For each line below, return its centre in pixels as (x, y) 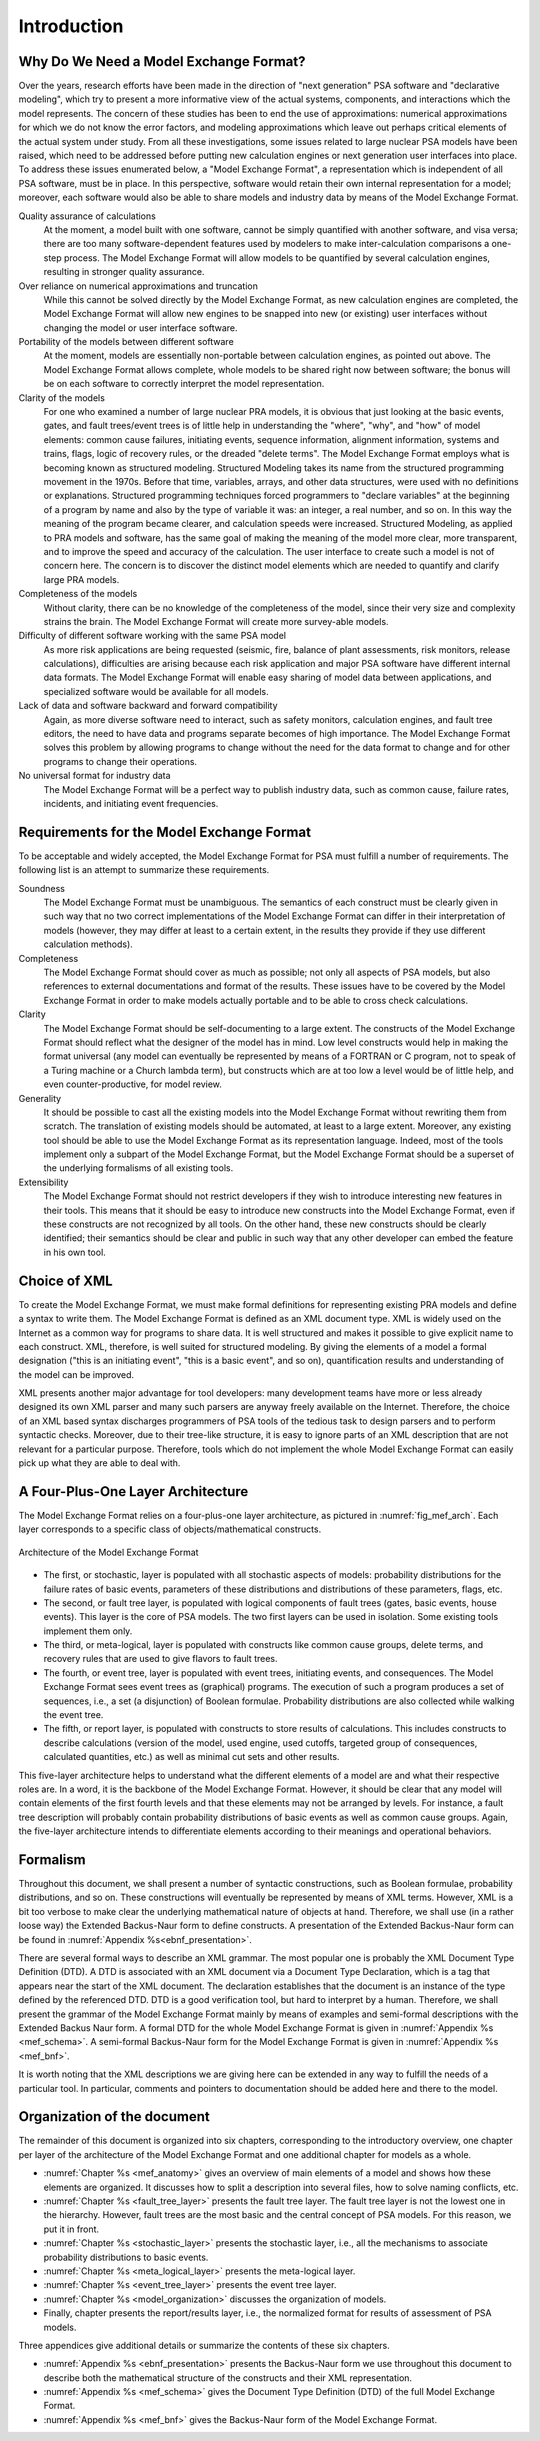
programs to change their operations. (120, 761)
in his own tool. (75, 1252)
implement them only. (88, 1631)
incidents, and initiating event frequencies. (131, 803)
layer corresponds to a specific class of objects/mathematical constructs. (170, 1529)
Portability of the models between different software (126, 342)
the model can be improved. (76, 1374)
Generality (40, 1098)
